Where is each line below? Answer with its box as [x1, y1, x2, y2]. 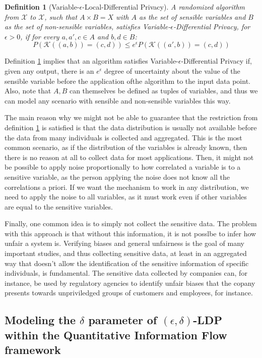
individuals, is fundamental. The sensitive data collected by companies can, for [5, 268, 247, 278]
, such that [44, 11, 78, 22]
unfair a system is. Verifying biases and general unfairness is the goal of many [5, 238, 244, 248]
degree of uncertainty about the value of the [104, 65, 240, 76]
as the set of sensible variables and [139, 11, 246, 22]
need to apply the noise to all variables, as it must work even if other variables [5, 191, 247, 202]
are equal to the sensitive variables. [5, 201, 113, 212]
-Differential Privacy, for [173, 21, 250, 32]
